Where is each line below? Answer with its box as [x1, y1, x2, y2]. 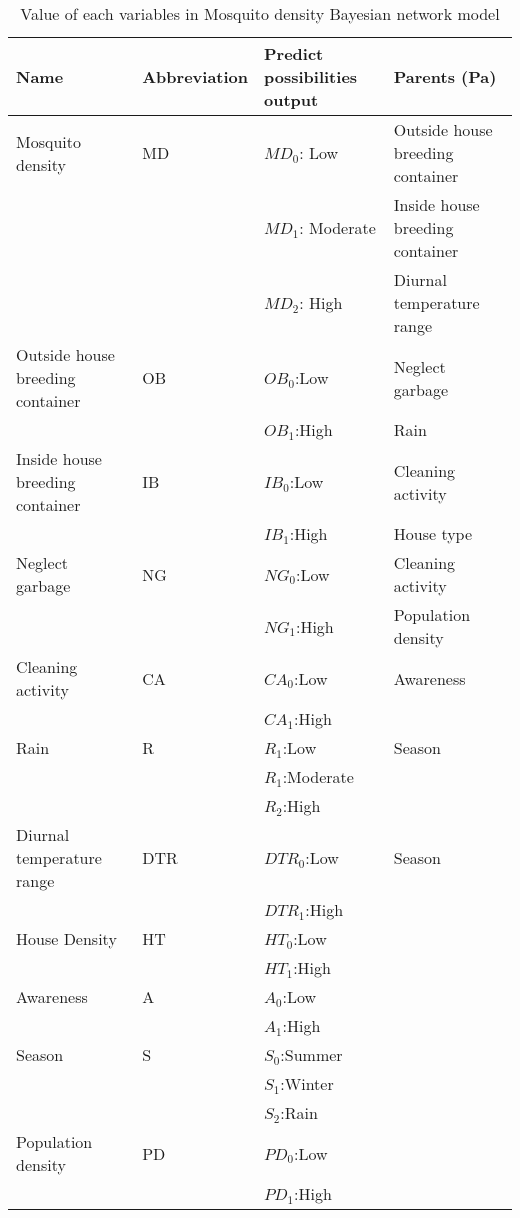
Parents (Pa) [393, 65, 497, 88]
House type [393, 522, 473, 545]
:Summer [280, 1043, 343, 1066]
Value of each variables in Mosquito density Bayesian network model [20, 2, 500, 25]
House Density [16, 927, 117, 950]
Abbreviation [142, 65, 249, 88]
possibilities [264, 65, 358, 88]
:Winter [280, 1072, 334, 1095]
